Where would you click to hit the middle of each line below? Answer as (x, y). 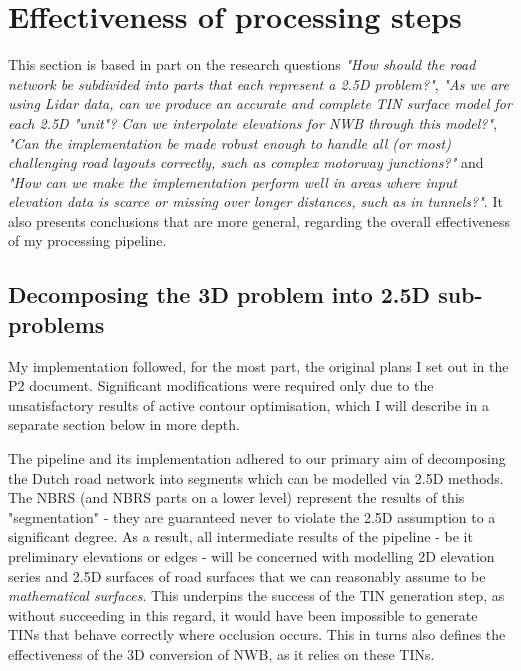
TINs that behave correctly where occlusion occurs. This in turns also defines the (257, 634)
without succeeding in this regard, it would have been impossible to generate (243, 614)
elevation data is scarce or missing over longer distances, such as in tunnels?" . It (255, 201)
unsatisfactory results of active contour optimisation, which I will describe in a (248, 404)
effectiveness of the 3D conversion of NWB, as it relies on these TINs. (221, 653)
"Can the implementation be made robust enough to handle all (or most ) (229, 142)
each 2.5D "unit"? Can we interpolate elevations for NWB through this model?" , (253, 122)
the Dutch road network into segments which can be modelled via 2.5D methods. (256, 477)
